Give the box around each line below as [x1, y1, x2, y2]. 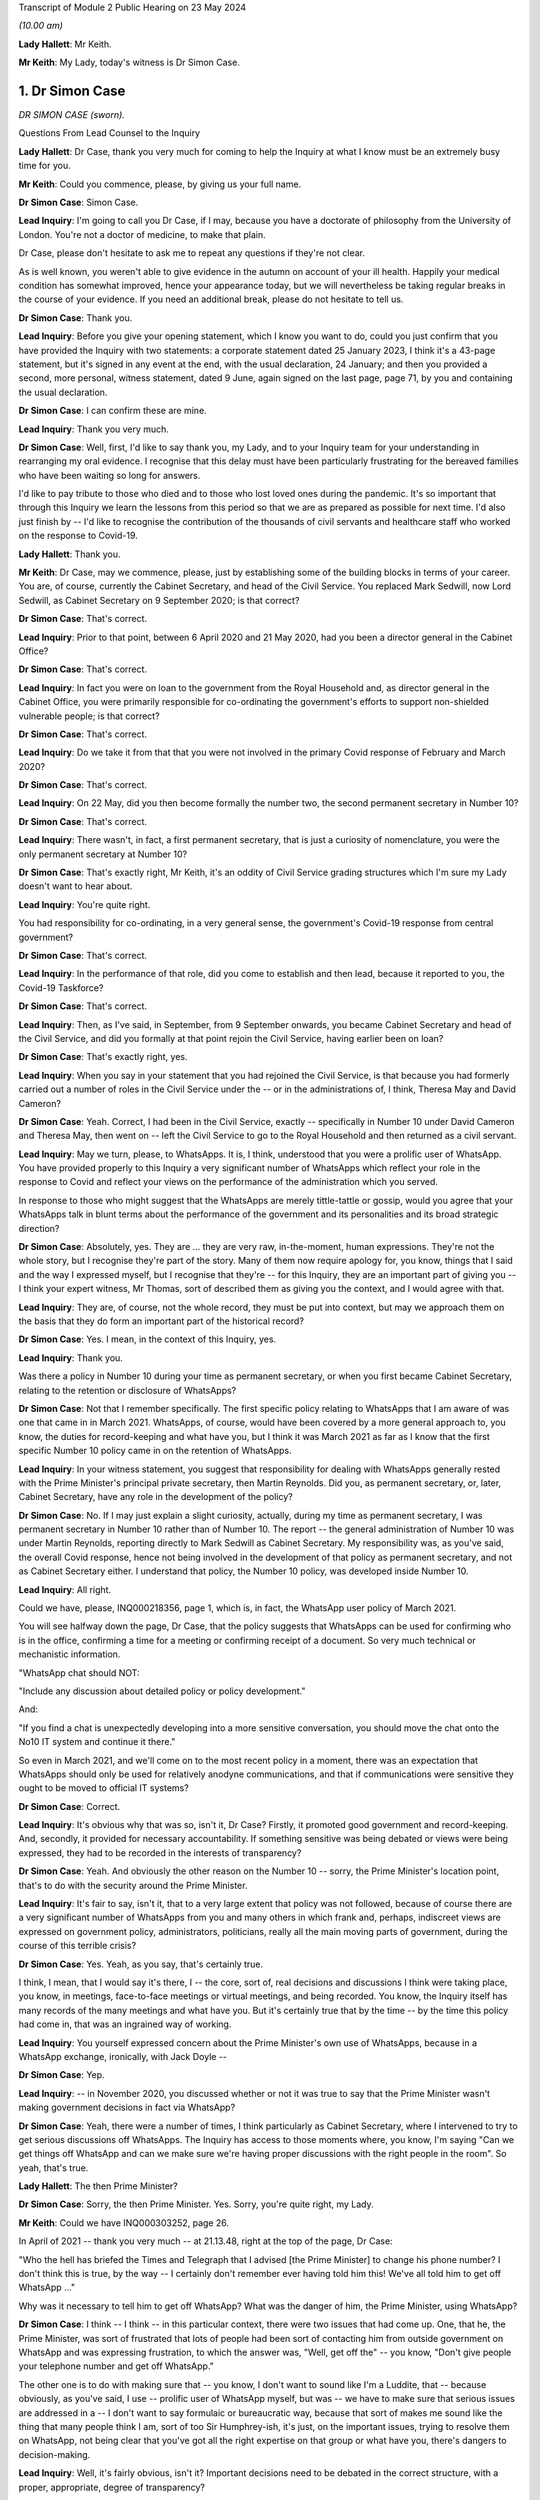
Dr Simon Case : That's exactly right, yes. [18, 1051, 188, 1063]
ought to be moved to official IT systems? [18, 1782, 189, 1794]
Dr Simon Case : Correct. [18, 1800, 121, 1812]
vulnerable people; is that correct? [18, 710, 160, 722]
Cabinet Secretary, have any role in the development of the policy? [18, 1491, 294, 1503]
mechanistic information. [18, 1648, 121, 1660]
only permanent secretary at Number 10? [18, 848, 188, 860]
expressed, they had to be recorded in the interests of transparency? [18, 1846, 302, 1859]
